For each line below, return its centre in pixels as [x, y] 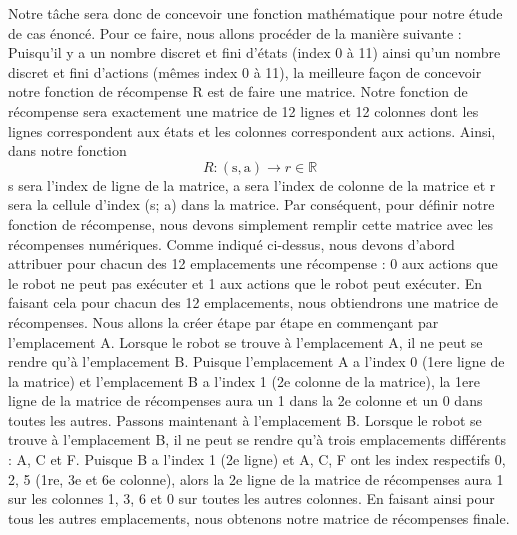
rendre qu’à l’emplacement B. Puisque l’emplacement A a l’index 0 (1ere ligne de [256, 361]
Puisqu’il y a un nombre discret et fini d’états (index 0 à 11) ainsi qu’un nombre [254, 52]
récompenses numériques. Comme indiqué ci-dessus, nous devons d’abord [231, 243]
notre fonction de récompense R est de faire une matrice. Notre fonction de [238, 91]
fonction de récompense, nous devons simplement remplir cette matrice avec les [251, 223]
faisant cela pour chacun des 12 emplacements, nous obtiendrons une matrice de [253, 302]
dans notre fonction [67, 150]
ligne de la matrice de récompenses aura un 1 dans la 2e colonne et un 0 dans [245, 400]
